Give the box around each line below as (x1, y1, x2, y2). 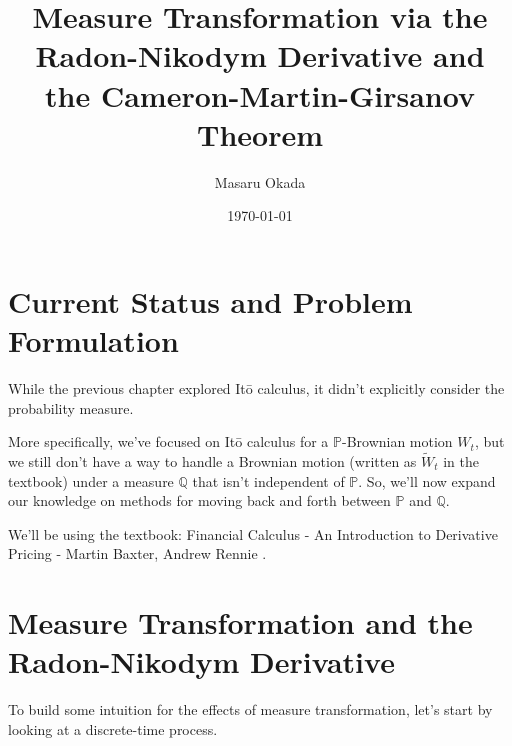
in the (443, 451, 480, 471)
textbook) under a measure (8, 470, 174, 491)
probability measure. (8, 397, 134, 418)
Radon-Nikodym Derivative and (35, 35, 485, 76)
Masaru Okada (214, 171, 306, 192)
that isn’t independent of (192, 470, 345, 491)
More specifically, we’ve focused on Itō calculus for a (8, 431, 329, 452)
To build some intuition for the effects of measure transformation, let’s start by (8, 699, 493, 720)
